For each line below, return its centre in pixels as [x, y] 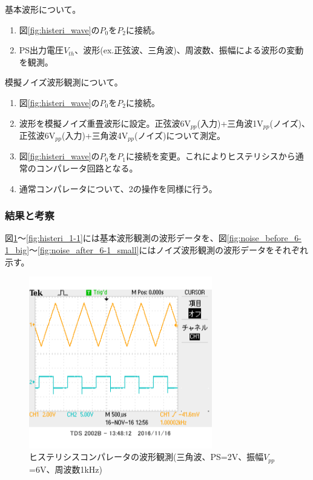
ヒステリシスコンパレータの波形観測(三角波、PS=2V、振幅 [147, 457]
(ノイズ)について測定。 [180, 135]
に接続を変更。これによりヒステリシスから [210, 156]
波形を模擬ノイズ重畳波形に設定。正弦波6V [105, 123]
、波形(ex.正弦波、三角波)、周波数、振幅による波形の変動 [189, 50]
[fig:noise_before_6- [264, 238]
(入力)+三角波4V [95, 135]
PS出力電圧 [41, 50]
